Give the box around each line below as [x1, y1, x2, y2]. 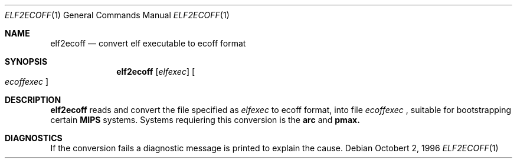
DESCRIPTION [5, 95, 61, 105]
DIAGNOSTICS [5, 133, 63, 143]
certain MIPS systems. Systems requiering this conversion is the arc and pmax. [50, 115, 360, 125]
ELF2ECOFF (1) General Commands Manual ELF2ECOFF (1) [5, 10, 230, 20]
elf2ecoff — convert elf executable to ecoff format [50, 38, 246, 48]
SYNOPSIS [5, 56, 48, 66]
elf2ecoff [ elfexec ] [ [116, 66, 195, 76]
